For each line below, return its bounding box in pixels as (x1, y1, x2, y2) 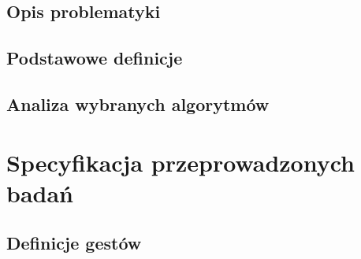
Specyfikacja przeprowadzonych (6, 146, 355, 178)
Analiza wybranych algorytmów (6, 91, 270, 116)
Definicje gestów (6, 231, 142, 255)
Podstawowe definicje (6, 46, 183, 70)
